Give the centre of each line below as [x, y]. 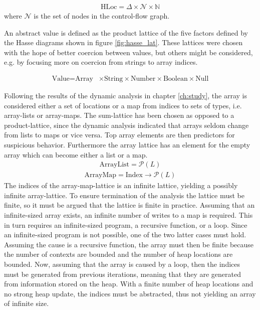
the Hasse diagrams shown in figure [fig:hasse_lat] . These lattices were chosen [123, 42]
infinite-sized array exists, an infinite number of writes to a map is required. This [128, 215]
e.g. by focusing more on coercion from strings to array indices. [101, 62]
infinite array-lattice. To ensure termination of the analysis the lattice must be [124, 195]
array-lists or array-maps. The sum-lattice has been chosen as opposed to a [119, 115]
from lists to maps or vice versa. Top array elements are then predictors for [119, 135]
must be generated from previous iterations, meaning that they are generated [122, 274]
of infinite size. [27, 303]
